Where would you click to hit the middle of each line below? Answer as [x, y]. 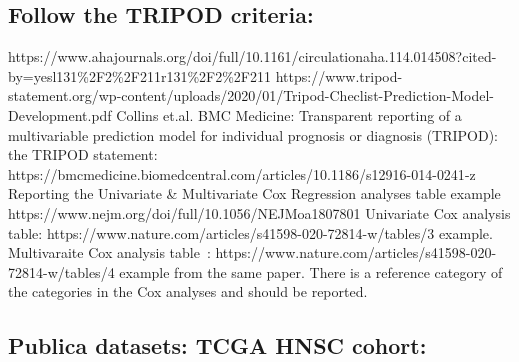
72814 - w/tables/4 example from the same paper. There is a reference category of [255, 271]
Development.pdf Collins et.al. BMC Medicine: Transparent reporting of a [235, 114]
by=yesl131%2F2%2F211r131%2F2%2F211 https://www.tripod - [205, 75]
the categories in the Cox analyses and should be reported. [188, 291]
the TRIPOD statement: [83, 154]
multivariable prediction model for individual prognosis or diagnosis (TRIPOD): [253, 134]
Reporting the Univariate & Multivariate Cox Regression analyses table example [254, 193]
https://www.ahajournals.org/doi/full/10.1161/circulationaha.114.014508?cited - [252, 56]
